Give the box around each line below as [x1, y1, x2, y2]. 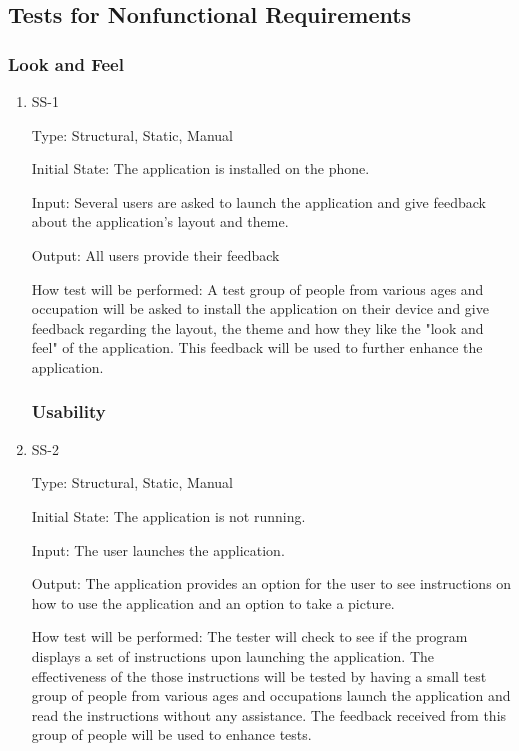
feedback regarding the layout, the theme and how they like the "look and [31, 317, 484, 338]
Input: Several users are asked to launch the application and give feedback [31, 191, 486, 212]
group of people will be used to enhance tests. [31, 724, 312, 745]
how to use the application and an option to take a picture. [31, 592, 395, 613]
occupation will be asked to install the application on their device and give [31, 298, 489, 319]
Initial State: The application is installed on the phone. [31, 158, 370, 179]
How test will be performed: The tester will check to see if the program [31, 626, 468, 647]
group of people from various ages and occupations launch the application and [31, 685, 511, 706]
